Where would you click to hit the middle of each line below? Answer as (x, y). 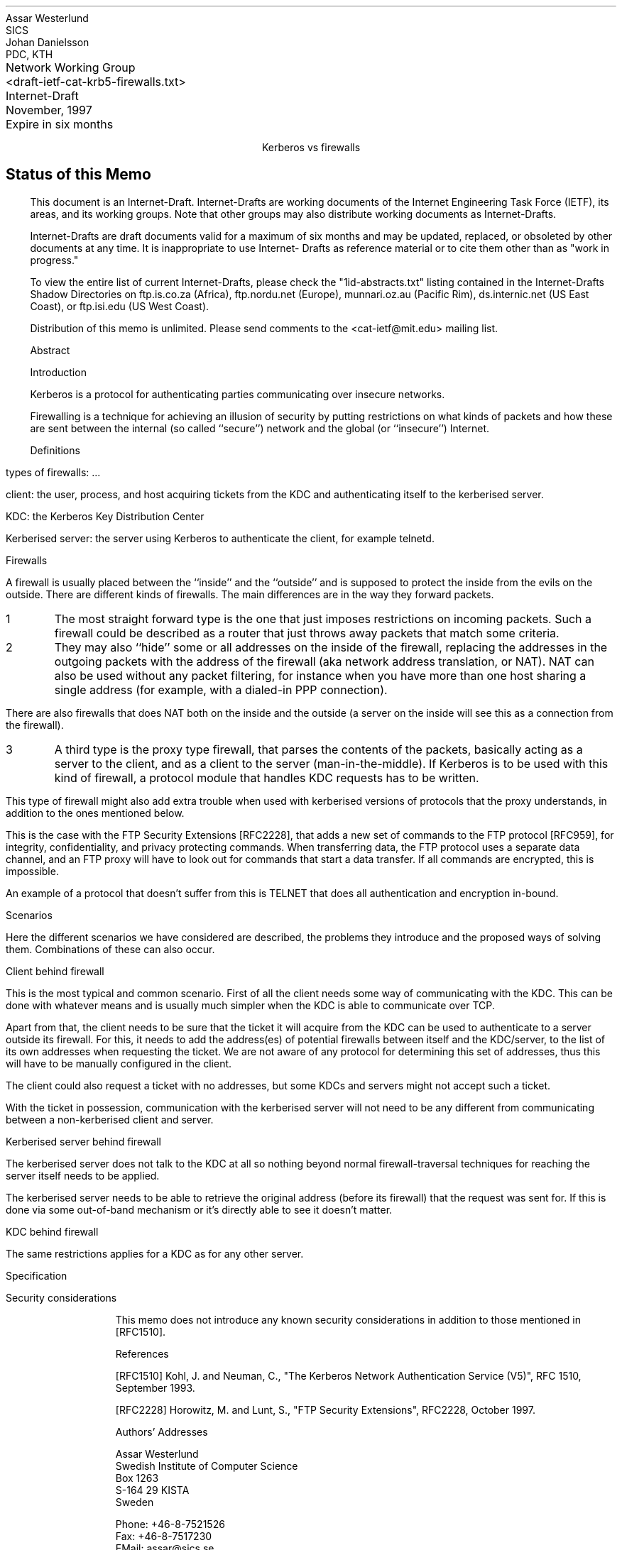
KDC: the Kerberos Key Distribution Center (105, 516)
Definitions (55, 450)
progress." (54, 260)
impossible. (32, 871)
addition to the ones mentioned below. (95, 813)
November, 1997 (49, 110)
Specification (37, 1275)
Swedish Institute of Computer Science (207, 1466)
